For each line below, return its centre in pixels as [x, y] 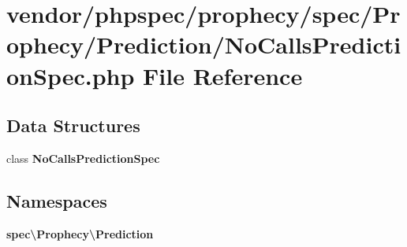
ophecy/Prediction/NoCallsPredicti [204, 44]
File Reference [223, 75]
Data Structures [73, 125]
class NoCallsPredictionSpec [83, 158]
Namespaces [57, 200]
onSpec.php [71, 75]
